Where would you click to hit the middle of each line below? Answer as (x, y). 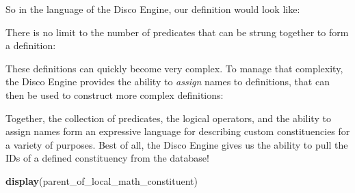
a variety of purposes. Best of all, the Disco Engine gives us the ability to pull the (177, 144)
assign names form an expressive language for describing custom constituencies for (178, 131)
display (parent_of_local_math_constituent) (102, 180)
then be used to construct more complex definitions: (115, 94)
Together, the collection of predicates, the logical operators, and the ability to (168, 118)
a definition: (31, 45)
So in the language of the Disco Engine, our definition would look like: (153, 9)
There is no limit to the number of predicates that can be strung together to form (177, 32)
